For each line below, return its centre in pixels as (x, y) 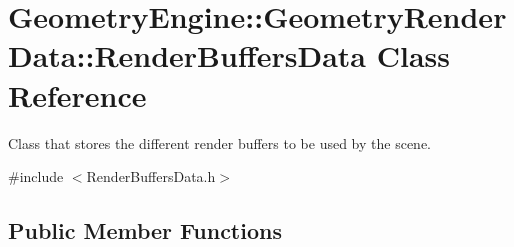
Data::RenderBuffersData (187, 55)
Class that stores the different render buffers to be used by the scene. (220, 142)
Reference (77, 94)
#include (36, 176)
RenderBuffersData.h (151, 176)
